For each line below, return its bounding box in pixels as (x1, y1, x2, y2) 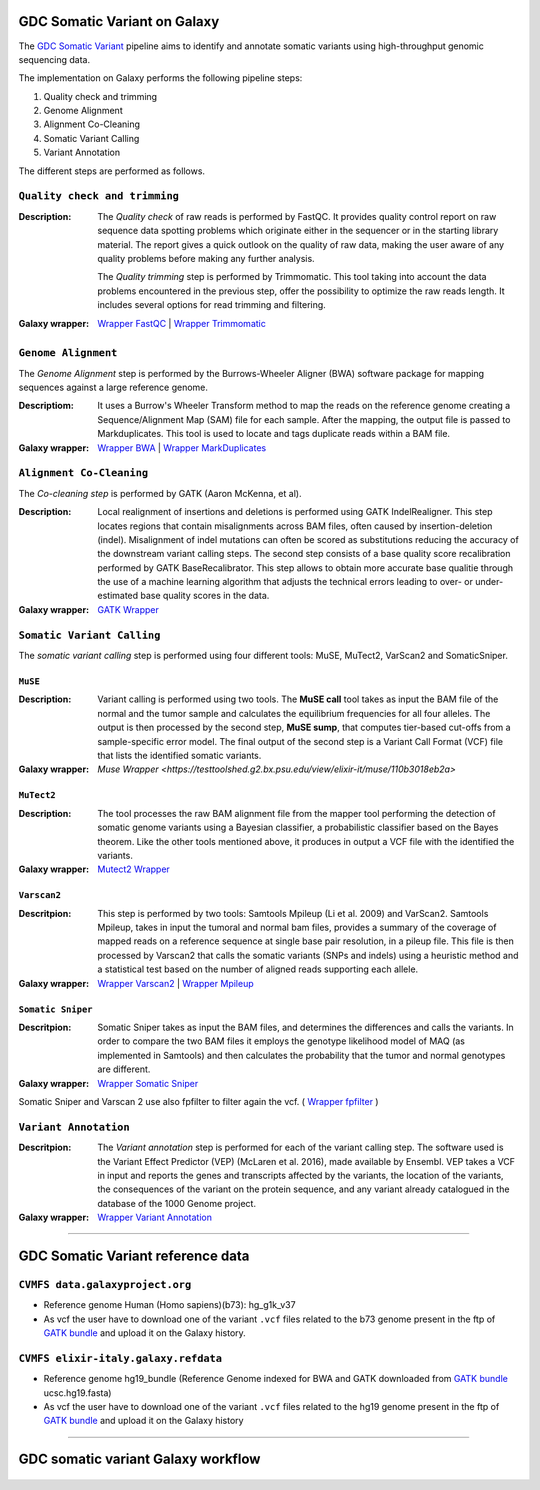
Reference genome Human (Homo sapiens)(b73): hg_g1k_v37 (43, 1299, 296, 1311)
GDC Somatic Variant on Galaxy (18, 13, 220, 30)
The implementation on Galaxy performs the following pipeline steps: (18, 72, 303, 84)
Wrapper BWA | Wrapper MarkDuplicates (97, 441, 267, 454)
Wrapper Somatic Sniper (97, 1077, 199, 1089)
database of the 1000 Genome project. (97, 1197, 257, 1209)
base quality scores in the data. (140, 590, 270, 602)
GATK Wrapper (97, 603, 160, 615)
